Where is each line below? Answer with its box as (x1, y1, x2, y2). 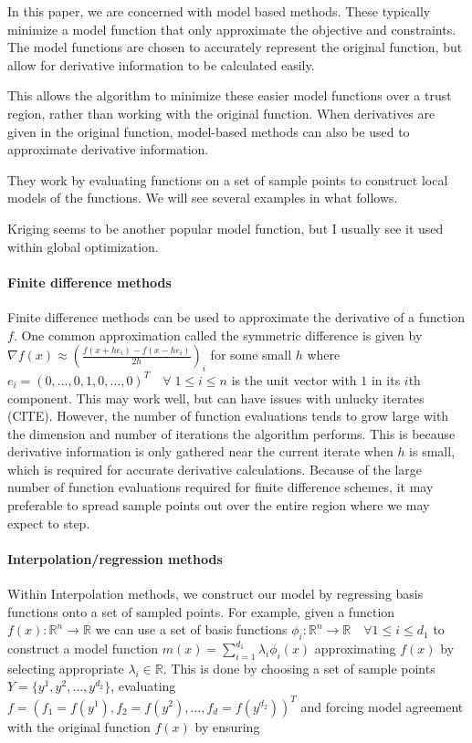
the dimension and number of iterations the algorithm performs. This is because (7, 424, 456, 443)
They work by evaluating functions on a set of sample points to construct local (7, 170, 448, 189)
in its (371, 370, 401, 389)
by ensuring (194, 717, 260, 736)
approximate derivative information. (7, 140, 209, 159)
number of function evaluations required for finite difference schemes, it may (7, 477, 434, 497)
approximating (314, 639, 396, 658)
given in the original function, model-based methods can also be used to (7, 121, 410, 141)
